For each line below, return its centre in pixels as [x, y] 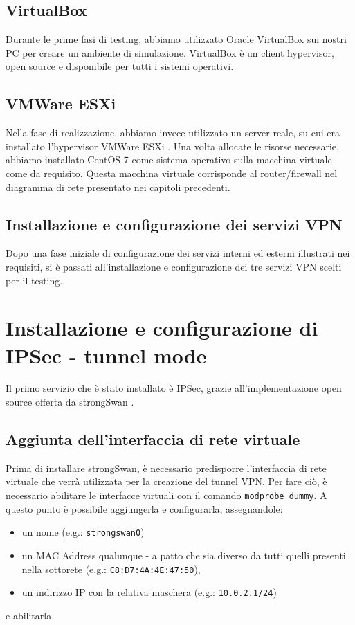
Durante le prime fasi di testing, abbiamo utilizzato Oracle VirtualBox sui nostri [176, 39]
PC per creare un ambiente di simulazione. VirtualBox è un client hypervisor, [170, 52]
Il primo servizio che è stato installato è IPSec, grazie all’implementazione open [174, 388]
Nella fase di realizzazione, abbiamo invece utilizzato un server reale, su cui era [173, 133]
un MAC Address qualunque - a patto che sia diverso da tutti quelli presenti [184, 555]
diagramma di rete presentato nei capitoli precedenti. [118, 187]
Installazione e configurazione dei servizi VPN [174, 224]
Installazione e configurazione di [162, 328]
